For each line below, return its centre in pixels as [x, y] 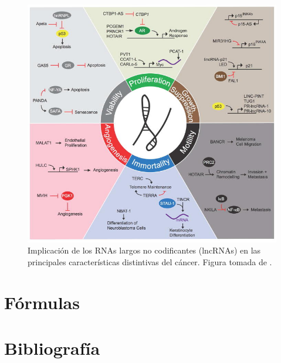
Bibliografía [52, 348]
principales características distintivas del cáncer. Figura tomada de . [150, 262]
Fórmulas [42, 302]
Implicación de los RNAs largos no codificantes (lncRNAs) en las [144, 250]
